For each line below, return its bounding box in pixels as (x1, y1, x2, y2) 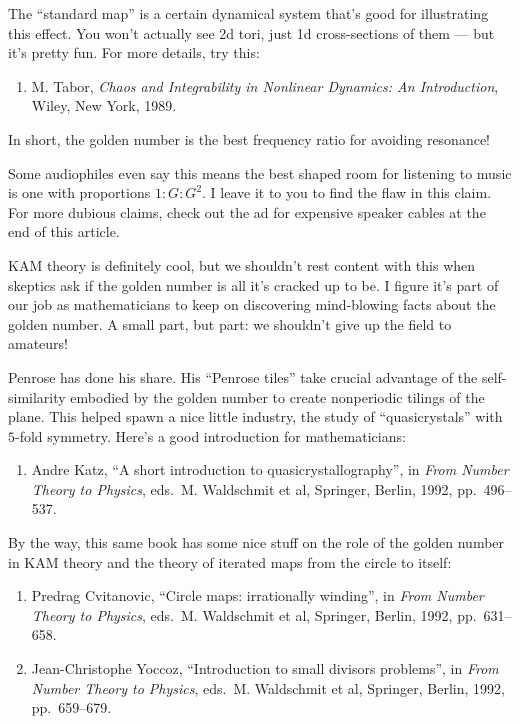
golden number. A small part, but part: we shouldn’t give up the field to (8, 313, 452, 334)
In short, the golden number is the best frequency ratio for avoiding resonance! (8, 128, 491, 149)
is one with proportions (8, 182, 151, 203)
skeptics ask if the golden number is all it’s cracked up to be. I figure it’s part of (8, 274, 499, 295)
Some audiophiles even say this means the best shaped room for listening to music (8, 162, 512, 183)
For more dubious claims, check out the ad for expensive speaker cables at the (8, 201, 486, 222)
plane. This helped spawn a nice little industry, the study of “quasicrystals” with (8, 406, 503, 427)
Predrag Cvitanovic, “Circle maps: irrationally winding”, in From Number (31, 585, 484, 606)
